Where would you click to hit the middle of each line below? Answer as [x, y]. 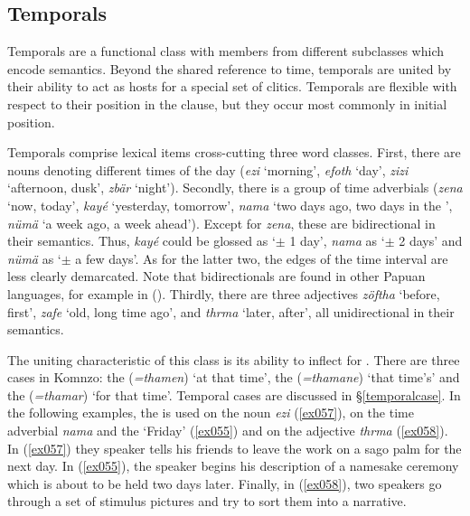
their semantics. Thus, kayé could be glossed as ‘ [141, 241]
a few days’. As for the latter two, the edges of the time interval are [262, 258]
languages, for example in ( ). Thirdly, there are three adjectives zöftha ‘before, [224, 293]
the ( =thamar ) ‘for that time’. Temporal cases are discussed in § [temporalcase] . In [234, 394]
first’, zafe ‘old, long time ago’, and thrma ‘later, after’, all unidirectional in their [231, 311]
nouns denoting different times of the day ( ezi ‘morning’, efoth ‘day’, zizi [208, 169]
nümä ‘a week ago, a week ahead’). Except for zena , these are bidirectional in [221, 223]
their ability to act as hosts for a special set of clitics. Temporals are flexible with [232, 86]
